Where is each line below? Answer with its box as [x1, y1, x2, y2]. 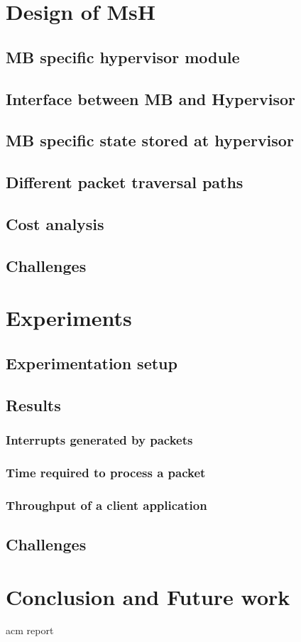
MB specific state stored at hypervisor [6, 129, 294, 151]
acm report [6, 623, 54, 638]
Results [6, 393, 61, 415]
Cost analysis [6, 212, 104, 234]
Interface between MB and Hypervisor [6, 87, 296, 109]
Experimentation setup [6, 352, 177, 374]
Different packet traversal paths [6, 171, 243, 193]
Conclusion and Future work [6, 582, 290, 611]
